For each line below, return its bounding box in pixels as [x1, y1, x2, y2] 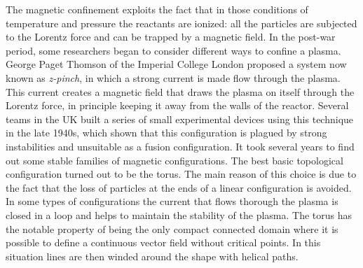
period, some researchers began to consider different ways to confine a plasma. [6, 43, 341, 57]
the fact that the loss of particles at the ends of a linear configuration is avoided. [6, 180, 352, 195]
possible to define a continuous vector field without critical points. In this [6, 235, 321, 250]
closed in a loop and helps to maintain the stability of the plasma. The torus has [6, 207, 352, 222]
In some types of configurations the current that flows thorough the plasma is [6, 194, 338, 209]
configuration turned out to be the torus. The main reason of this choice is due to [6, 167, 357, 181]
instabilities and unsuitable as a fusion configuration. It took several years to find [6, 139, 355, 153]
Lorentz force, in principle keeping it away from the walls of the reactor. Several [6, 98, 349, 113]
